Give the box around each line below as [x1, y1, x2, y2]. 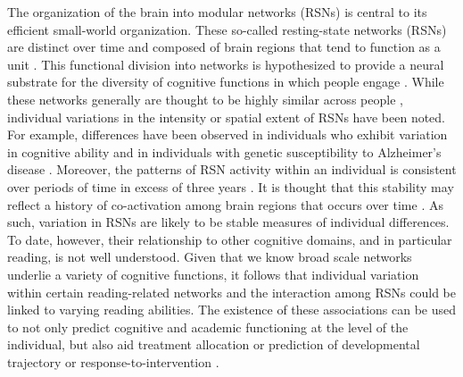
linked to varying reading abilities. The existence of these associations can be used [7, 300, 457, 319]
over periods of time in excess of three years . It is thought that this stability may [7, 177, 454, 196]
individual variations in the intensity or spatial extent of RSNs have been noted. [7, 107, 446, 126]
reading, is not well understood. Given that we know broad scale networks [7, 247, 412, 266]
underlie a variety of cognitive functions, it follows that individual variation [7, 264, 419, 283]
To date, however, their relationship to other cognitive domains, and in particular [7, 230, 452, 248]
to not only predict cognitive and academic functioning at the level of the [7, 317, 409, 336]
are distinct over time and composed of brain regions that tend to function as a [7, 38, 441, 56]
